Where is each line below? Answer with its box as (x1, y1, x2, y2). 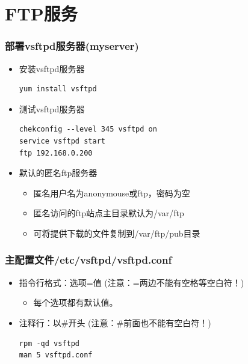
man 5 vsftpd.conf (19, 351, 93, 360)
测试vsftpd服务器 (19, 102, 85, 115)
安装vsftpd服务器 (19, 62, 85, 74)
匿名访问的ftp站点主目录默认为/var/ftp (33, 207, 184, 219)
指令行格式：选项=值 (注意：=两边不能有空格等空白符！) (19, 276, 244, 288)
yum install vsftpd (19, 85, 97, 94)
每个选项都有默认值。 (33, 296, 118, 309)
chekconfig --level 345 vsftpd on (19, 125, 157, 134)
